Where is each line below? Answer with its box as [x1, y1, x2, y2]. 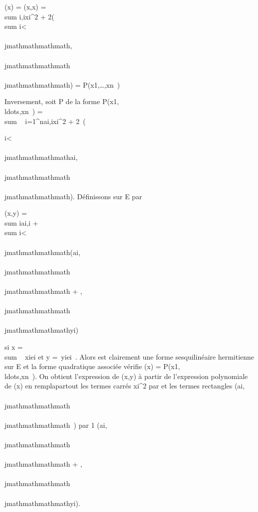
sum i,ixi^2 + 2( [4, 11, 55, 21]
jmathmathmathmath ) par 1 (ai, [4, 419, 107, 430]
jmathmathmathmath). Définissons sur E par [4, 191, 142, 201]
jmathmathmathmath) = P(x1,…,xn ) [4, 79, 120, 90]
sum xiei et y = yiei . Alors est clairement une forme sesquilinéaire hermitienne [4, 351, 255, 362]
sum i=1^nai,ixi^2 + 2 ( [4, 116, 86, 126]
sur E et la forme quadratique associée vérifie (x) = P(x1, [4, 361, 180, 372]
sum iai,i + [4, 217, 38, 228]
